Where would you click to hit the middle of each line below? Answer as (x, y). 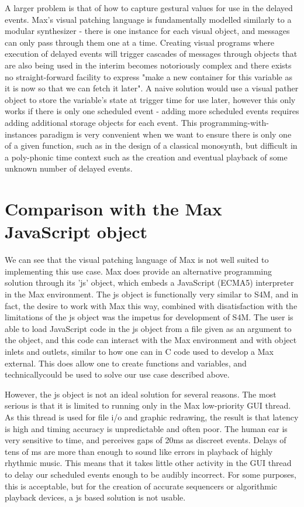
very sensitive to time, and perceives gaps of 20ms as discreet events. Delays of (146, 440)
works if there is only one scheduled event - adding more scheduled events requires (152, 111)
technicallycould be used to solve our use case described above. (117, 374)
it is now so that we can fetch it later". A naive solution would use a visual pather (152, 88)
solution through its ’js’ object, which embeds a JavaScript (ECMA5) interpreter (149, 282)
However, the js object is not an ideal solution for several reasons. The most (141, 394)
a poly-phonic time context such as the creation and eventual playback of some (146, 157)
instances (21, 134)
